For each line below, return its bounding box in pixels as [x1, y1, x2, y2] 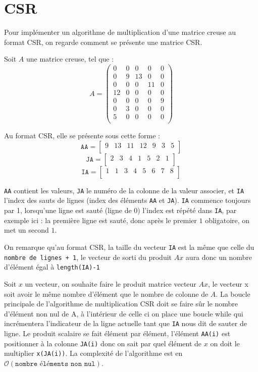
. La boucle [216, 288, 250, 299]
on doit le [210, 338, 240, 348]
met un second [4, 225, 49, 235]
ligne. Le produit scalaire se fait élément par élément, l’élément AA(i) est [4, 328, 231, 338]
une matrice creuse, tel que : [26, 54, 114, 64]
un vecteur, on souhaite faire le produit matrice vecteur [25, 278, 196, 289]
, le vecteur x [208, 278, 248, 289]
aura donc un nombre [185, 251, 252, 262]
